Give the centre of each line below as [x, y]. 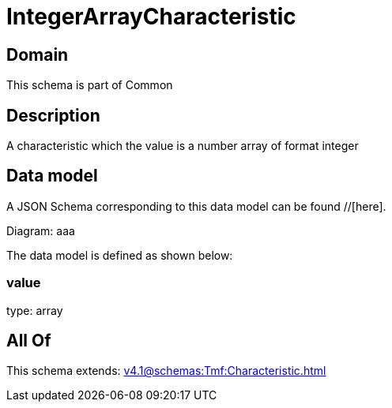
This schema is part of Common [90, 85]
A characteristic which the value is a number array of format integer [183, 146]
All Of [29, 341]
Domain [38, 54]
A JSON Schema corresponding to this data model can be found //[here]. [196, 206]
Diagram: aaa [41, 230]
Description [53, 115]
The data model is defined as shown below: [120, 255]
